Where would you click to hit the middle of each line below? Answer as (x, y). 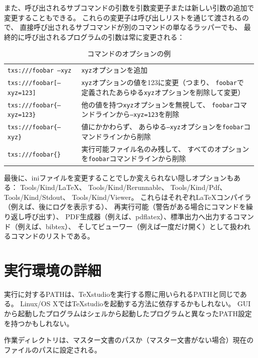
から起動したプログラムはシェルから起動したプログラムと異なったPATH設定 (128, 313)
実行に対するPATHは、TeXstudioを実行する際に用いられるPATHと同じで (122, 294)
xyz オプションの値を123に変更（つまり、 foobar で (162, 82)
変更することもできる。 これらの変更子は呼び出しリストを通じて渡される (123, 17)
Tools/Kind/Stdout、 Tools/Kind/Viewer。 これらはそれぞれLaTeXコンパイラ (128, 197)
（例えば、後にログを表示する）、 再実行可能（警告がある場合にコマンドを (125, 207)
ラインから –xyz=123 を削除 (137, 114)
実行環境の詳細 (53, 270)
